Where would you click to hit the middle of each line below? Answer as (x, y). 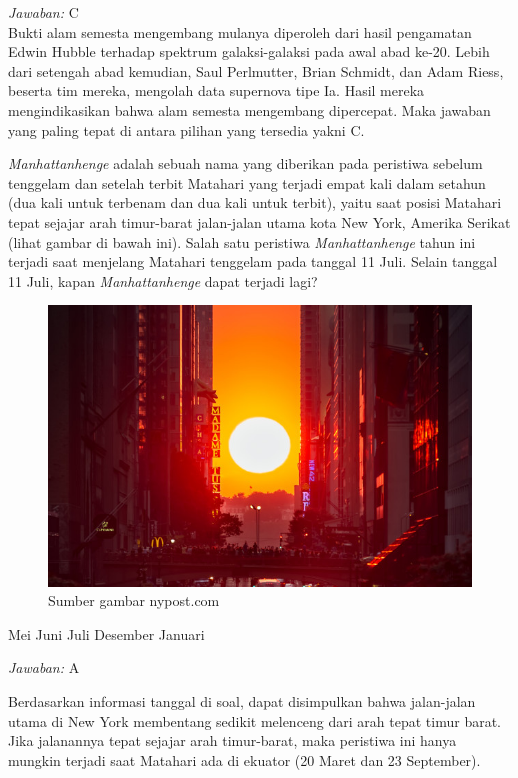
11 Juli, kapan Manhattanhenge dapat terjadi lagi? (163, 280)
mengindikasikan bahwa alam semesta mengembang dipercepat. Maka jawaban (249, 109)
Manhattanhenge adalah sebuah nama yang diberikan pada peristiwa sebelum (245, 163)
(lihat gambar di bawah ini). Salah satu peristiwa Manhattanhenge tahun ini (242, 241)
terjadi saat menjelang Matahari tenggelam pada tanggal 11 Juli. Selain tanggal (253, 261)
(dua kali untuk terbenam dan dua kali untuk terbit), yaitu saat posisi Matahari (255, 202)
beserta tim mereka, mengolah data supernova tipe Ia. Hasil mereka (216, 90)
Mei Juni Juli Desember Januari (106, 633)
